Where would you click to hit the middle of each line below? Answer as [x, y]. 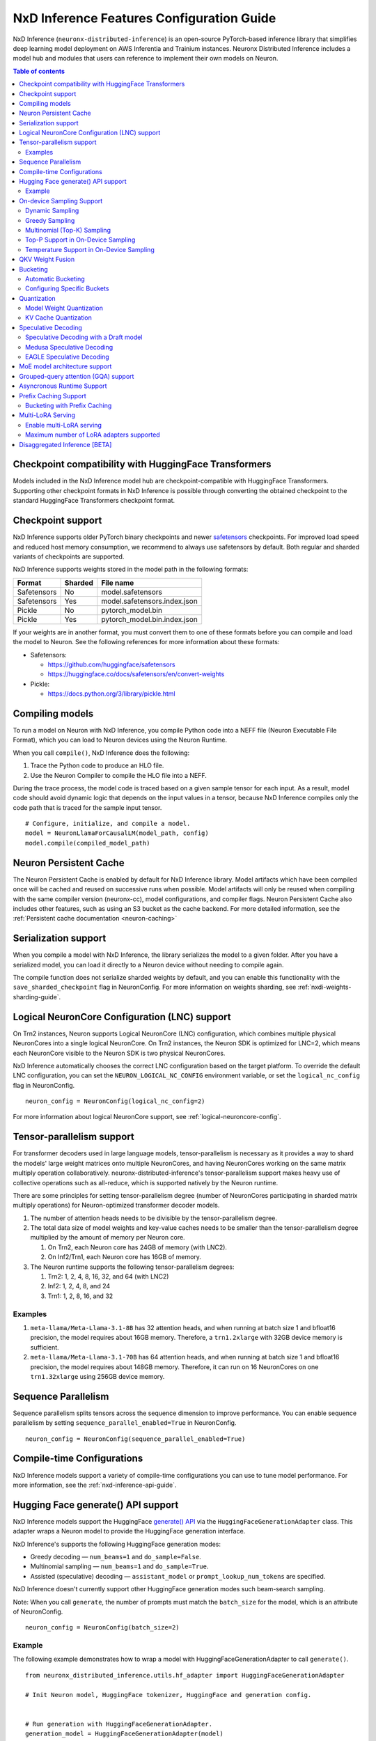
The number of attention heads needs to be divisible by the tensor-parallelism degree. [154, 1218]
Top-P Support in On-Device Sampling [80, 240]
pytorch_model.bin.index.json [149, 619]
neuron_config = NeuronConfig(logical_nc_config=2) [115, 1101]
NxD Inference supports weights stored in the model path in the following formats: [131, 569]
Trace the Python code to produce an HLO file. [97, 765]
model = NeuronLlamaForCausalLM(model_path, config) [117, 833]
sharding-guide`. [37, 997]
